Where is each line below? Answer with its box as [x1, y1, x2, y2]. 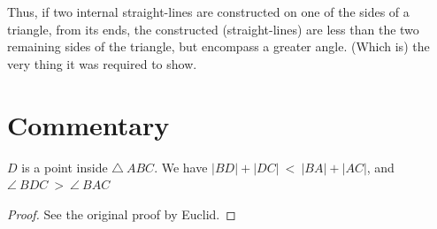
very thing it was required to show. [7, 54, 197, 73]
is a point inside [21, 157, 108, 176]
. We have [154, 157, 208, 176]
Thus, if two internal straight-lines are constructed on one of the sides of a [7, 3, 410, 20]
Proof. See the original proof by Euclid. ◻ [7, 204, 236, 223]
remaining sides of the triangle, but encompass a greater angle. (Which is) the [7, 37, 430, 56]
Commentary [7, 106, 170, 142]
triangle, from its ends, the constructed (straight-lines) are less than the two [7, 19, 419, 38]
